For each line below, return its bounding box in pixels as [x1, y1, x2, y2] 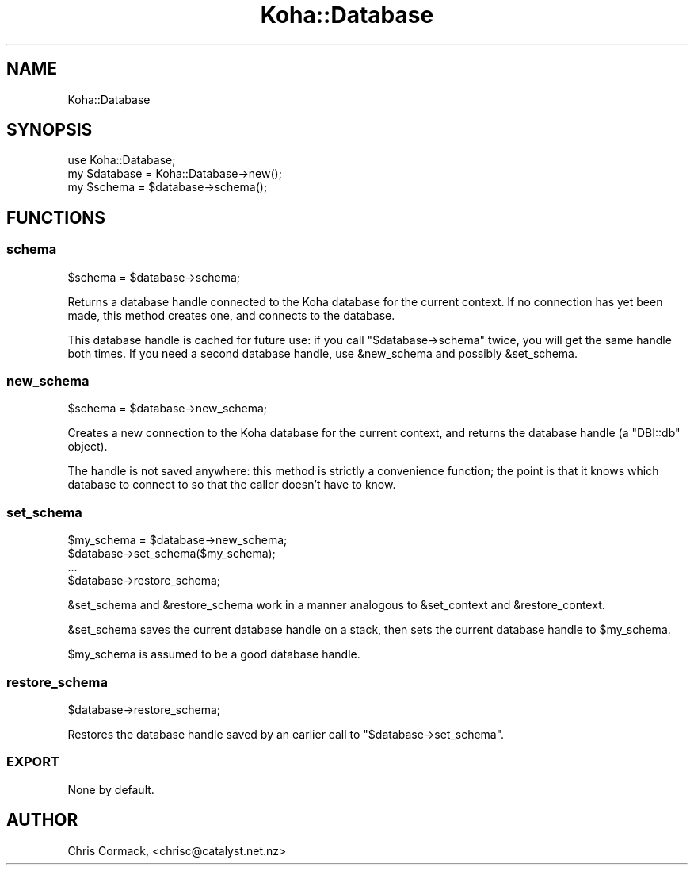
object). [67, 439, 108, 454]
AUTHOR [6, 810, 78, 831]
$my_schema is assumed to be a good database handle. [67, 647, 360, 662]
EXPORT [6, 754, 59, 770]
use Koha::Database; [67, 153, 176, 167]
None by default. [67, 782, 154, 796]
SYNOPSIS [6, 120, 93, 140]
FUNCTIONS [6, 207, 106, 228]
